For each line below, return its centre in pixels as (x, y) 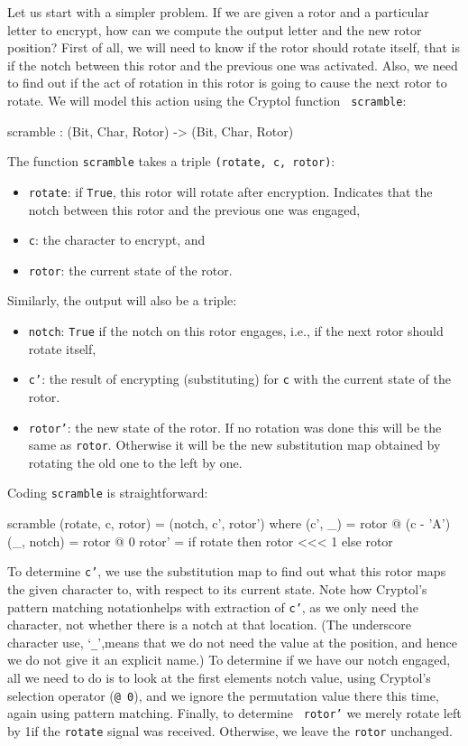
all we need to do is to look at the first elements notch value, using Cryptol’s (219, 678)
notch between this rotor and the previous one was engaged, (194, 209)
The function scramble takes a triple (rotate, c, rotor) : (171, 161)
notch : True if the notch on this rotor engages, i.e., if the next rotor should (236, 331)
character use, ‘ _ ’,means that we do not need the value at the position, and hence (233, 642)
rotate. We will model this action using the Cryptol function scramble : (207, 100)
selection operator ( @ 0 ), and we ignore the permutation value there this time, (223, 695)
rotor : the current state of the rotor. (130, 270)
